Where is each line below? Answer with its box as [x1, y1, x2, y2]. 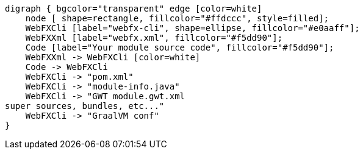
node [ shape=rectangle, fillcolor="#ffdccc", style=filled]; [25, 13, 329, 23]
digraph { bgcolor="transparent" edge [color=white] [5, 4, 262, 13]
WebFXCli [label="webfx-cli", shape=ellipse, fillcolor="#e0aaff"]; [25, 23, 360, 33]
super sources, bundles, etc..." [5, 101, 165, 111]
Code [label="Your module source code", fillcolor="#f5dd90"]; [25, 43, 334, 52]
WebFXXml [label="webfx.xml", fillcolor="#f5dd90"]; [25, 33, 283, 43]
